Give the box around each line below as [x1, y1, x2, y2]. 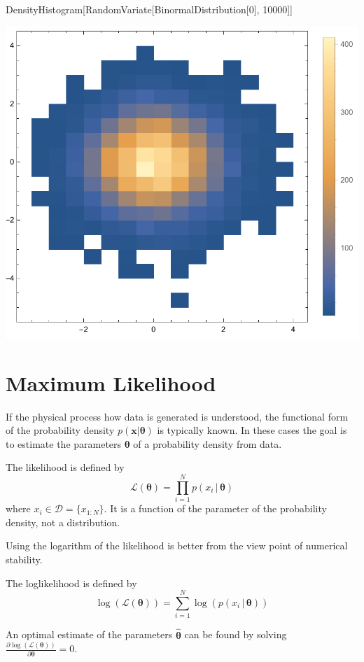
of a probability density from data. [133, 436, 282, 451]
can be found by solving [184, 627, 287, 642]
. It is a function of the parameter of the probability [104, 501, 327, 516]
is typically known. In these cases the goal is [157, 423, 347, 437]
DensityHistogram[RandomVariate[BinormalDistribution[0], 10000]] [6, 2, 293, 16]
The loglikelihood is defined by [6, 575, 137, 590]
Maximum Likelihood [6, 368, 216, 397]
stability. [6, 551, 43, 566]
